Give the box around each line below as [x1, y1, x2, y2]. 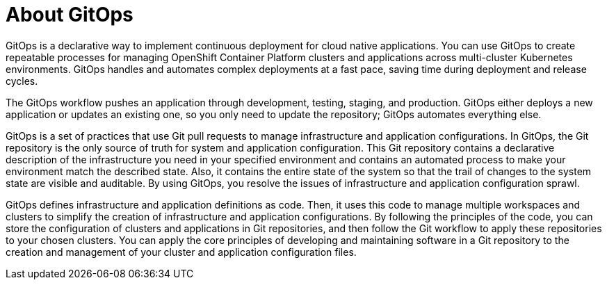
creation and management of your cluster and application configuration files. [6, 245, 357, 258]
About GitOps [6, 3, 133, 26]
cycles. [6, 74, 38, 87]
